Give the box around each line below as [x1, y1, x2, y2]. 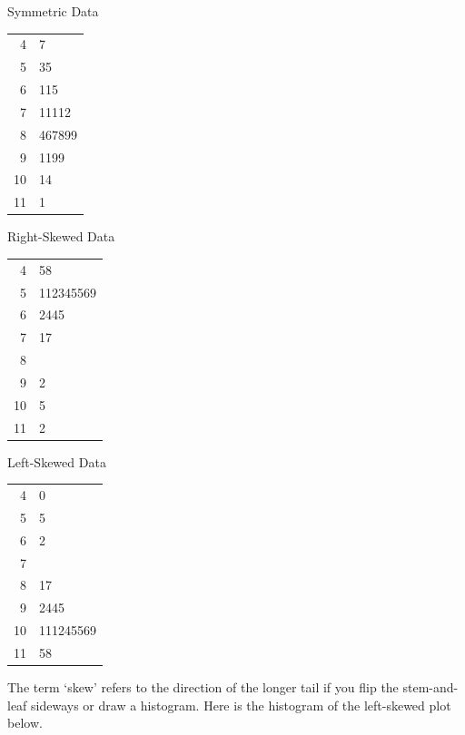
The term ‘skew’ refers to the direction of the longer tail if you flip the [7, 678, 399, 697]
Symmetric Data [7, 2, 99, 20]
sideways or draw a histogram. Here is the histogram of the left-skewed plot [31, 695, 451, 714]
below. [7, 713, 43, 732]
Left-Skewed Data [7, 452, 106, 471]
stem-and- [402, 678, 459, 697]
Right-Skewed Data [7, 227, 115, 246]
